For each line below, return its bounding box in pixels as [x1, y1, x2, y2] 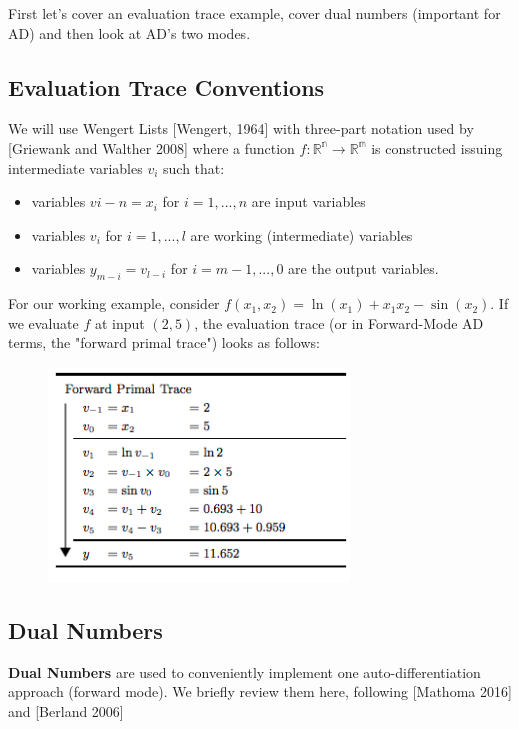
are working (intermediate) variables [190, 224, 413, 245]
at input [94, 312, 145, 333]
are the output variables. [288, 258, 439, 279]
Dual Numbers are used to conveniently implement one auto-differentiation [8, 661, 481, 682]
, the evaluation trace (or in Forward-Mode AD [194, 312, 484, 333]
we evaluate [8, 312, 79, 333]
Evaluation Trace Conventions [8, 71, 325, 102]
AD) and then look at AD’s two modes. [8, 22, 251, 43]
